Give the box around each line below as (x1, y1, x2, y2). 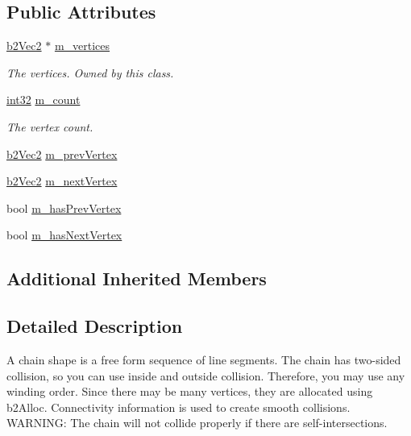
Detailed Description (6, 314, 183, 338)
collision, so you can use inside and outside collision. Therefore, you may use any (6, 367, 405, 384)
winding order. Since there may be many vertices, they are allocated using (6, 383, 373, 400)
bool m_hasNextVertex (6, 226, 122, 243)
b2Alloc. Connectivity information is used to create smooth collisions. (6, 398, 351, 415)
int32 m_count (6, 91, 81, 108)
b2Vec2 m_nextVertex (6, 172, 118, 189)
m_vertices (54, 37, 110, 54)
